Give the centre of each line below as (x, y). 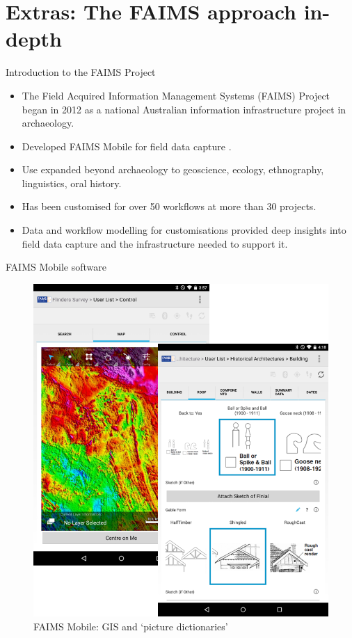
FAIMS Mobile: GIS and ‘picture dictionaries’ (131, 626)
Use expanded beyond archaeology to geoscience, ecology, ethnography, (173, 169)
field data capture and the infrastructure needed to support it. (155, 243)
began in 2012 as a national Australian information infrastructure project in (184, 109)
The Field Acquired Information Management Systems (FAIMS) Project (176, 95)
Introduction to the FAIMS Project (81, 72)
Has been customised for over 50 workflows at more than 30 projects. (169, 206)
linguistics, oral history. (72, 183)
